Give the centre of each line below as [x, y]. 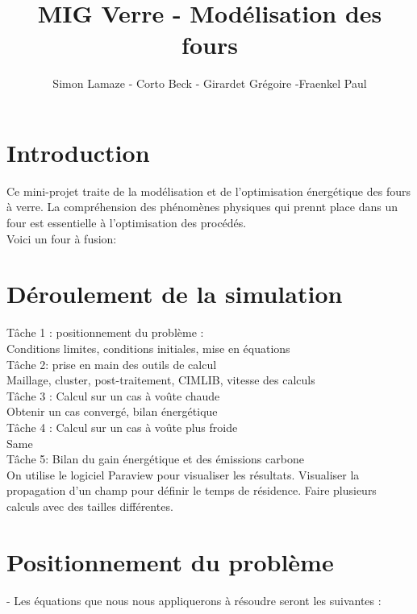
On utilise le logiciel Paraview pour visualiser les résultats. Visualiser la [183, 474]
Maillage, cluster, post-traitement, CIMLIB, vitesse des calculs [161, 380]
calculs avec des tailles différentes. [90, 506]
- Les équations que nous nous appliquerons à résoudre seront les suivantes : [194, 600]
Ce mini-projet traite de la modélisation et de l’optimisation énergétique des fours [208, 191]
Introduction [78, 152]
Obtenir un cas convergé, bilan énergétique [112, 411]
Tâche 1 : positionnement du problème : [105, 332]
